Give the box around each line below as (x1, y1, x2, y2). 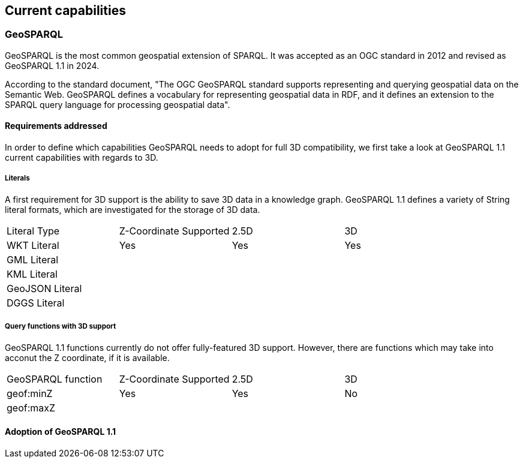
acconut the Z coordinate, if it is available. (5, 352, 170, 363)
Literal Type (7, 224, 60, 237)
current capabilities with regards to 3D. (5, 152, 158, 163)
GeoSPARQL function (7, 372, 103, 385)
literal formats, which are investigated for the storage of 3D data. (5, 204, 260, 215)
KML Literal (7, 267, 58, 280)
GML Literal (7, 253, 59, 266)
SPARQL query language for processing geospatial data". (5, 99, 230, 110)
